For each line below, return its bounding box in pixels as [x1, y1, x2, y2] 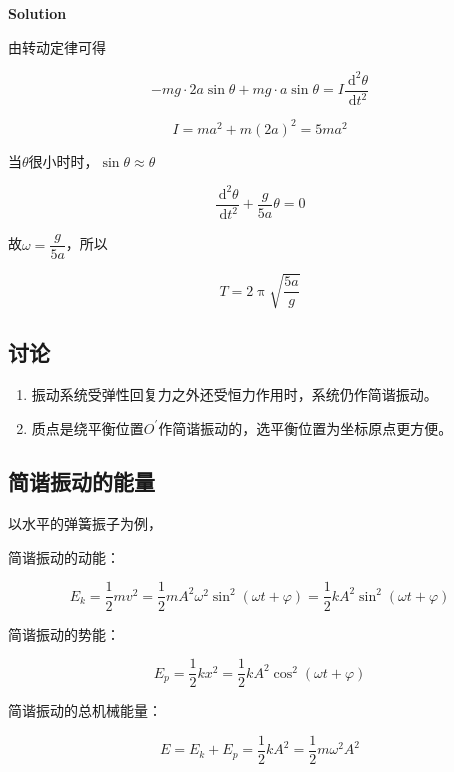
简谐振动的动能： [8, 546, 120, 567]
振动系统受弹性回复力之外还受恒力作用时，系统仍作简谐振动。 [31, 383, 438, 404]
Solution [8, 3, 67, 23]
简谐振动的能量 [8, 466, 155, 497]
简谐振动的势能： [8, 623, 120, 644]
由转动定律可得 [8, 36, 106, 57]
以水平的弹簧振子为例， [8, 513, 162, 534]
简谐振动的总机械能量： [8, 700, 162, 721]
